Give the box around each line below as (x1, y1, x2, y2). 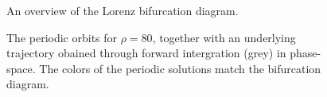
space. (6, 60, 36, 76)
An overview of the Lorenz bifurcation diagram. (6, 2, 239, 18)
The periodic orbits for (6, 29, 118, 45)
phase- (290, 45, 321, 61)
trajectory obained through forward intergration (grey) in (6, 45, 286, 61)
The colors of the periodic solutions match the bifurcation (39, 60, 321, 76)
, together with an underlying (152, 29, 296, 45)
